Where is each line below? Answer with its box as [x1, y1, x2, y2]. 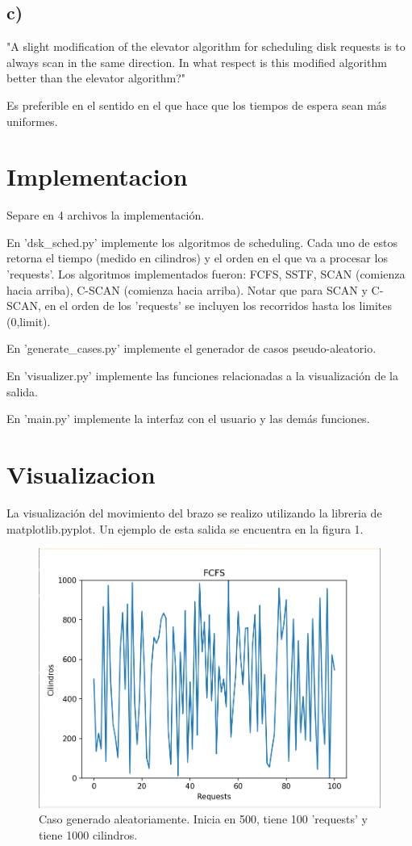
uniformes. [6, 112, 58, 129]
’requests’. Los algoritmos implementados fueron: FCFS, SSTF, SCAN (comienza [6, 266, 406, 283]
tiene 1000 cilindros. [39, 826, 138, 843]
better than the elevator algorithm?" [6, 69, 185, 86]
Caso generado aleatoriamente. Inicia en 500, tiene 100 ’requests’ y [39, 810, 368, 827]
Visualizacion [6, 458, 156, 491]
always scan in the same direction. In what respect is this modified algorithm [6, 53, 387, 70]
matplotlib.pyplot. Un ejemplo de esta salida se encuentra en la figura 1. [6, 520, 364, 537]
